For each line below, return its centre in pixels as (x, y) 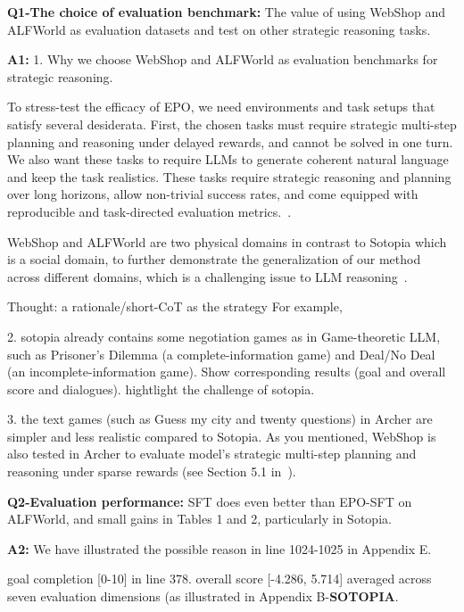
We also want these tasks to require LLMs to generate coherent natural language (228, 159)
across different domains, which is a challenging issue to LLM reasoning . (207, 276)
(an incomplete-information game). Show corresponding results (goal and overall (227, 372)
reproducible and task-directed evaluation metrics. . (149, 211)
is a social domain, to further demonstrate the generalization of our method (214, 259)
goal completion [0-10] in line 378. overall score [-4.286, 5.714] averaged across (220, 579)
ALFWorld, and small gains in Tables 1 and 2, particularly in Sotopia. (199, 519)
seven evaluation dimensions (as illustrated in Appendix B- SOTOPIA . (203, 596)
